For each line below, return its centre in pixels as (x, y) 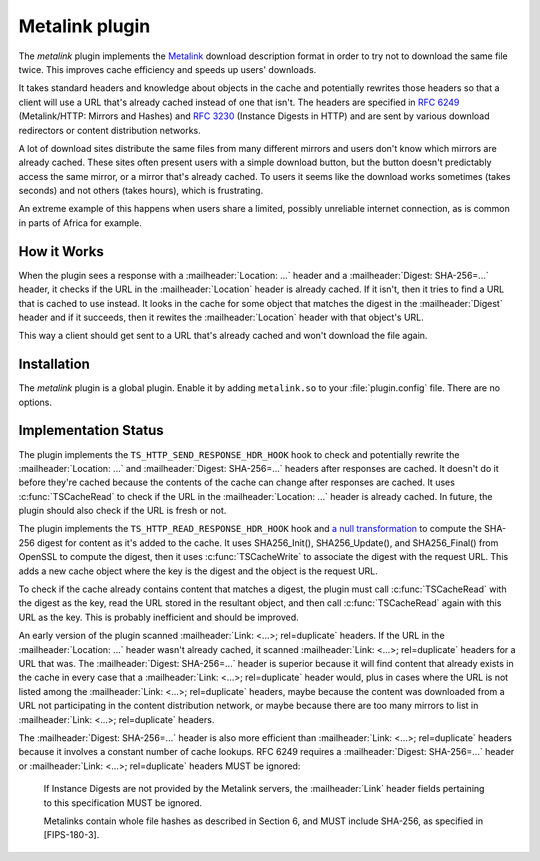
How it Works (61, 251)
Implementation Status (91, 430)
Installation (54, 364)
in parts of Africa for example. (80, 222)
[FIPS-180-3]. (71, 835)
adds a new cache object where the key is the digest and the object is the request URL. (198, 571)
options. (35, 402)
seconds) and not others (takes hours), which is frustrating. (141, 191)
